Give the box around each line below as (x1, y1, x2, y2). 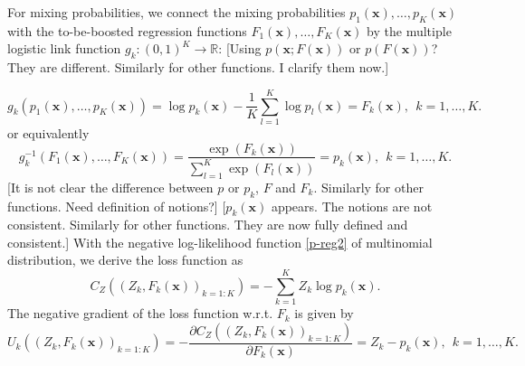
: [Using (218, 39, 262, 58)
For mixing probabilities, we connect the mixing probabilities (7, 3, 346, 21)
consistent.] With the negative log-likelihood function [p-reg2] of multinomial (7, 232, 433, 251)
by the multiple (367, 21, 452, 40)
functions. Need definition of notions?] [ (7, 196, 226, 215)
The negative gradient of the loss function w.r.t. (7, 304, 273, 323)
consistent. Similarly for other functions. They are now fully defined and (7, 215, 408, 234)
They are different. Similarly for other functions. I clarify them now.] (7, 58, 389, 77)
